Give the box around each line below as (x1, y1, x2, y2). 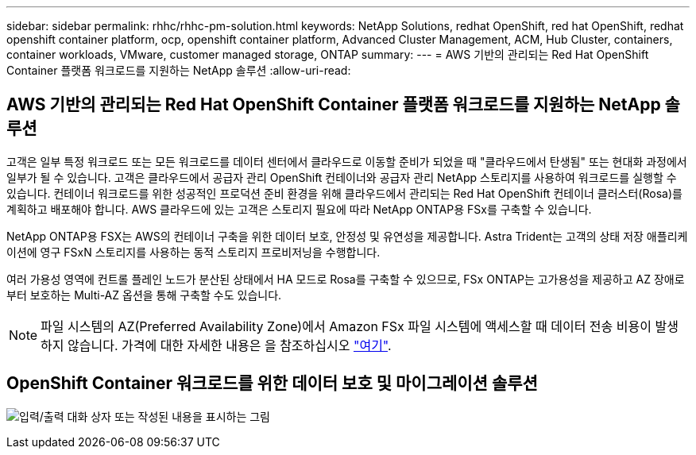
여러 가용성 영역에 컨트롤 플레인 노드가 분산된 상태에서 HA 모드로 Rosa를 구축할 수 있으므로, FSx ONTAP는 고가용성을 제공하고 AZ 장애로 (6, 272, 685, 286)
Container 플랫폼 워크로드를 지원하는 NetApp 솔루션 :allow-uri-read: (6, 64, 351, 77)
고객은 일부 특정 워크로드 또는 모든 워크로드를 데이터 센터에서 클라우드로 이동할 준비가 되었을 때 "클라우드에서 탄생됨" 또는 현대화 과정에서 (6, 154, 687, 168)
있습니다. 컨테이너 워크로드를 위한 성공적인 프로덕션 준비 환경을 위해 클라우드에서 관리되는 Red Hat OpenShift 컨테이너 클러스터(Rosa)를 (6, 186, 682, 200)
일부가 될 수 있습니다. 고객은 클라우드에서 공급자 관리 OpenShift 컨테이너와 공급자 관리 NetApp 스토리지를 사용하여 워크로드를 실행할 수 (6, 170, 677, 184)
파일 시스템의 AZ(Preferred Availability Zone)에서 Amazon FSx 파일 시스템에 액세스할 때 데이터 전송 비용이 (41, 318, 652, 334)
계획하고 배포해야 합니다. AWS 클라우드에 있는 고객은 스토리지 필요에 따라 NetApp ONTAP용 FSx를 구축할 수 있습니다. (6, 202, 592, 216)
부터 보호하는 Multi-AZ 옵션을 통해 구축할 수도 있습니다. (6, 287, 282, 302)
